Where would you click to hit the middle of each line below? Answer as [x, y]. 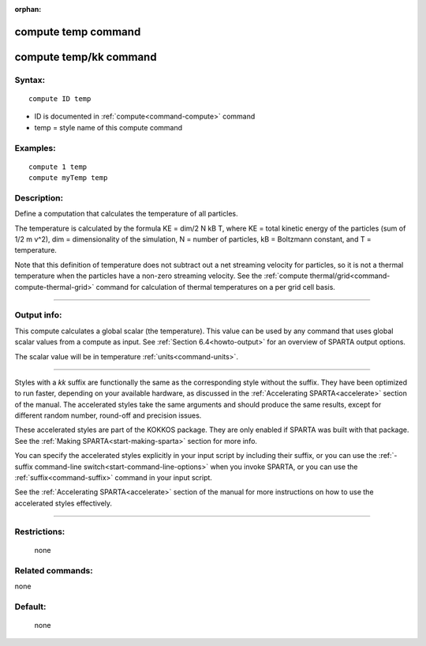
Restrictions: [40, 531]
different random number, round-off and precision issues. [108, 415]
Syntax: [30, 80]
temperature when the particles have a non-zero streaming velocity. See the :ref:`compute [161, 276]
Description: [39, 197]
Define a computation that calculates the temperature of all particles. [126, 214]
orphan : [28, 9]
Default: [30, 607]
